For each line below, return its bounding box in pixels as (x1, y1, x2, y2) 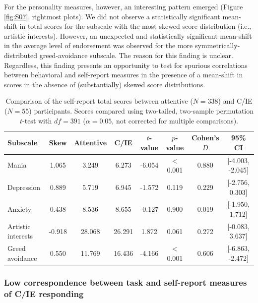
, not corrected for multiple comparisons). (112, 115, 238, 125)
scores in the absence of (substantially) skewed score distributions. (4, 79, 205, 89)
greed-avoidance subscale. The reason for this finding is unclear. (39, 50, 233, 60)
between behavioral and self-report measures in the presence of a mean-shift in (4, 69, 243, 80)
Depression (7, 182, 41, 192)
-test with (22, 115, 52, 125)
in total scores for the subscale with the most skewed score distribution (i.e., (19, 21, 252, 31)
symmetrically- (194, 40, 240, 51)
